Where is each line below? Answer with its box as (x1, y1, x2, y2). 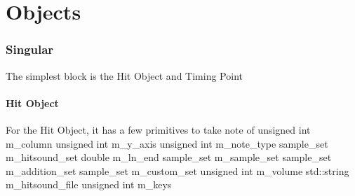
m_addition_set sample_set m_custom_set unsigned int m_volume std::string (6, 163, 349, 178)
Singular (6, 41, 54, 58)
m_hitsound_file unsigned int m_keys (6, 177, 172, 192)
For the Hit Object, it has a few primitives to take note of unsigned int (6, 122, 311, 136)
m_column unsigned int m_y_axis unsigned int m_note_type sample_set (6, 136, 328, 150)
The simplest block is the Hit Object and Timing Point (6, 68, 243, 83)
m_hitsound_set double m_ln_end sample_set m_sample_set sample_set (6, 150, 332, 164)
